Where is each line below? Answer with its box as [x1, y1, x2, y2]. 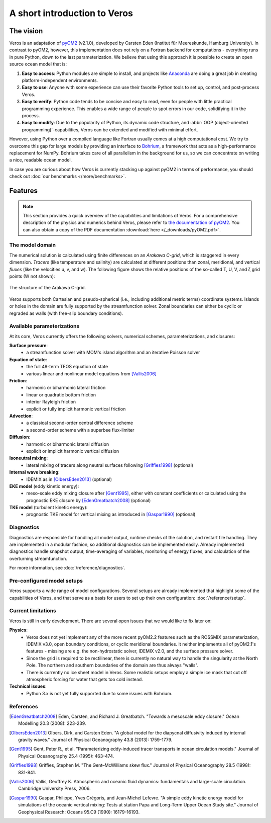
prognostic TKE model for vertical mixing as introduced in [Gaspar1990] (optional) [26, 511, 196, 518]
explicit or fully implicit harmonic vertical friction [26, 405, 126, 412]
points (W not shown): [9, 273, 55, 279]
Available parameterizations [9, 322, 80, 330]
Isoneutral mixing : [9, 455, 48, 461]
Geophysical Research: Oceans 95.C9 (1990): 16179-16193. [18, 809, 140, 815]
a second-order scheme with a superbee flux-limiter [26, 427, 134, 433]
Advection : [9, 413, 33, 419]
